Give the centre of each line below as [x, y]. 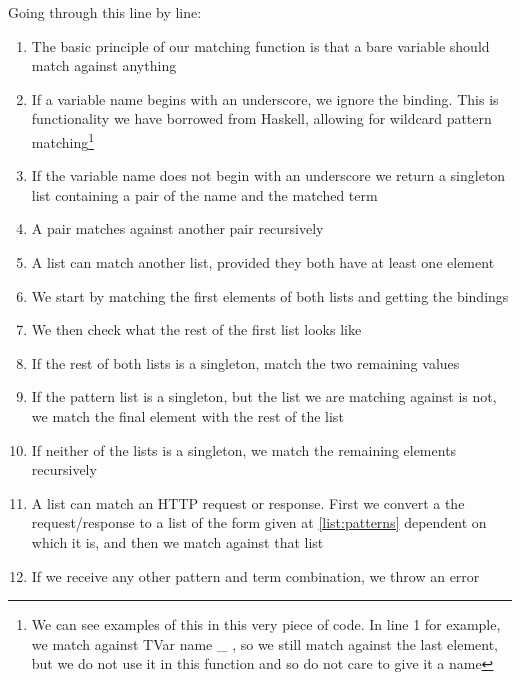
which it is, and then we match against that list [177, 541]
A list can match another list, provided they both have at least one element [263, 262]
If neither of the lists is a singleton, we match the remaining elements [244, 449]
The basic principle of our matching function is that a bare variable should [260, 45]
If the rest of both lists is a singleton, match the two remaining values [245, 362]
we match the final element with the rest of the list [187, 415]
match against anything [104, 65]
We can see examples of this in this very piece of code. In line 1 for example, [266, 624]
